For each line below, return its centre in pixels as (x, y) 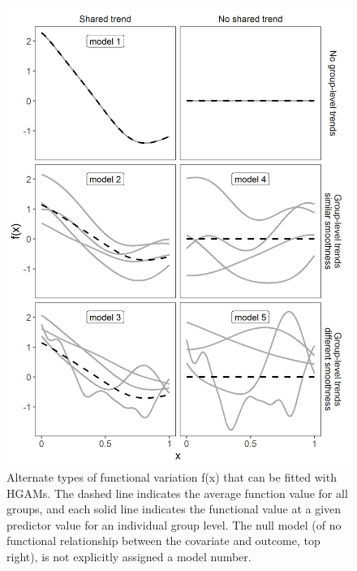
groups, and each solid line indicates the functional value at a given (174, 509)
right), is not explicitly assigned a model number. (129, 556)
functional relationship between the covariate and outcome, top (163, 541)
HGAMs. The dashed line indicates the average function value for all (177, 493)
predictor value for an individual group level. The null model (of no (174, 524)
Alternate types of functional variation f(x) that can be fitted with (172, 476)
